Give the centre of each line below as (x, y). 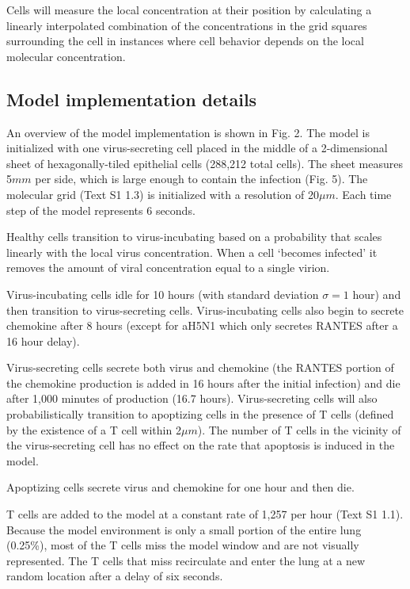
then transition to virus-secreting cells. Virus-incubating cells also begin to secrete (205, 310)
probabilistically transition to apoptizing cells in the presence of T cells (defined (200, 414)
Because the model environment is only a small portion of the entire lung (184, 529)
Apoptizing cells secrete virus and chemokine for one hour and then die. (180, 487)
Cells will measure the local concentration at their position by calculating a (189, 10)
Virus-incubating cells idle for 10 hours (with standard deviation (163, 294)
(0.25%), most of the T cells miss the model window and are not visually (183, 545)
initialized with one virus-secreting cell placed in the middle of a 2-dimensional (197, 148)
